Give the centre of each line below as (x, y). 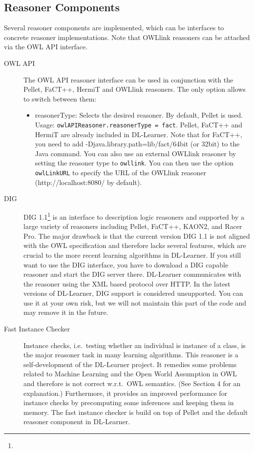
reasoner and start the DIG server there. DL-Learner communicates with (132, 274)
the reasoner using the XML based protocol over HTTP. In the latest (127, 283)
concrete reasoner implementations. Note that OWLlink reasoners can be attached (127, 37)
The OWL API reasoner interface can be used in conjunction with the (128, 79)
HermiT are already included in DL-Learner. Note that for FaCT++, (138, 134)
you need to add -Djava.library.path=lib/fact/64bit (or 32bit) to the (137, 144)
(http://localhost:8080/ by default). (88, 182)
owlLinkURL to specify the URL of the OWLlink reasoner (120, 173)
